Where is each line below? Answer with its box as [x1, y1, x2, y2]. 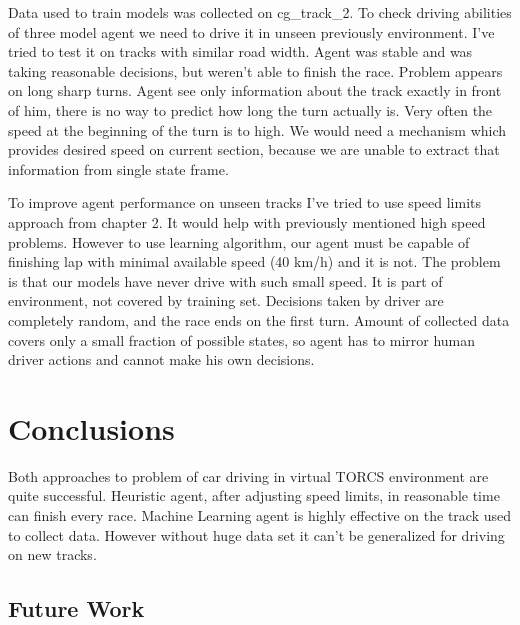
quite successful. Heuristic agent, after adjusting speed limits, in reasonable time [8, 485, 500, 506]
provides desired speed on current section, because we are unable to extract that [8, 139, 500, 160]
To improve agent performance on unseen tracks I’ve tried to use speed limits [8, 192, 482, 213]
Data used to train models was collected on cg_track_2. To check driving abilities [8, 2, 512, 22]
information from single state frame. [8, 158, 229, 179]
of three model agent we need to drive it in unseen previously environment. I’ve [8, 21, 495, 42]
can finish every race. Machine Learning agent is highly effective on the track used [8, 505, 511, 525]
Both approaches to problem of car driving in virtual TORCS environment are [8, 465, 489, 486]
